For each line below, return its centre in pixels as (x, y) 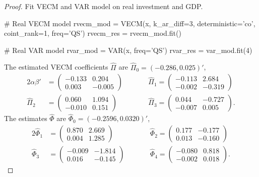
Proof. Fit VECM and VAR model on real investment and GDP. (104, 6)
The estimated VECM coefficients (56, 67)
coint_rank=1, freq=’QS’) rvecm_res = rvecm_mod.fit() (93, 33)
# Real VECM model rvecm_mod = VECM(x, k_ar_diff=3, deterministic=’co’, (130, 23)
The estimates (26, 118)
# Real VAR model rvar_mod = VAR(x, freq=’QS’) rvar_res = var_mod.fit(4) (128, 50)
